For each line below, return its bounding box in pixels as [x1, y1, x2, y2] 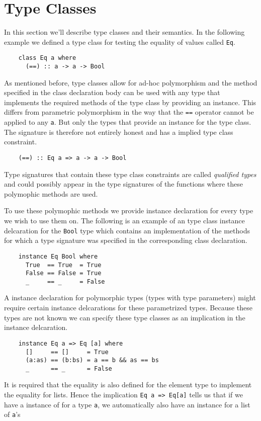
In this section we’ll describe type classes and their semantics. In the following [4, 27, 245, 37]
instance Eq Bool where [18, 252, 98, 260]
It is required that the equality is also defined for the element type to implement [4, 379, 252, 390]
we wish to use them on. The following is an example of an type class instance [4, 215, 245, 225]
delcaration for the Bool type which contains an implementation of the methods [4, 225, 250, 235]
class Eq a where [18, 54, 76, 62]
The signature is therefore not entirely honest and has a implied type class [4, 126, 233, 137]
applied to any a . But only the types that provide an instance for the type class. [4, 117, 251, 127]
